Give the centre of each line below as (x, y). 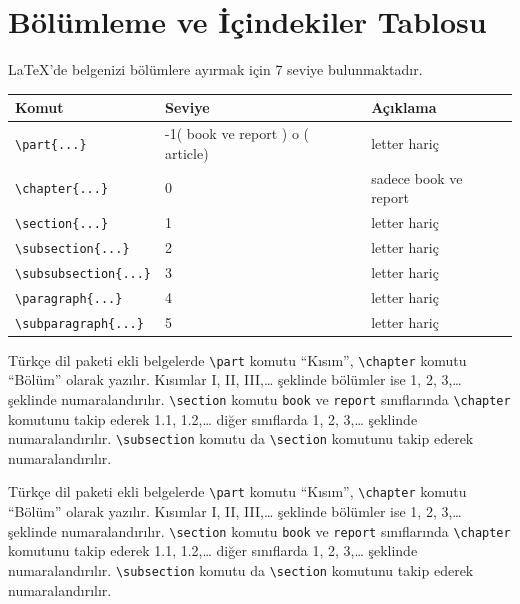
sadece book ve (417, 177)
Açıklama (404, 107)
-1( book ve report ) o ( (237, 133)
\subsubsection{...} (83, 273)
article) (187, 152)
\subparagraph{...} (79, 323)
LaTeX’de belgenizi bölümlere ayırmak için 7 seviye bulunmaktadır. (215, 69)
